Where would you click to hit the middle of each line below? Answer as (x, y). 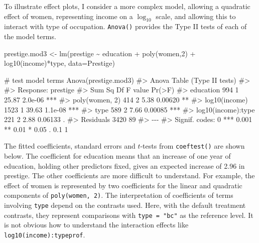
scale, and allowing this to (196, 16)
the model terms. (30, 36)
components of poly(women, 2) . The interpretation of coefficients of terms (119, 195)
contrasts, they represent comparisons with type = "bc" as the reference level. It (129, 215)
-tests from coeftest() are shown (192, 146)
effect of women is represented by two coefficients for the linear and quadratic (123, 185)
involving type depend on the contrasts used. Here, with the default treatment (125, 205)
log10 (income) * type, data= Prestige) (59, 63)
